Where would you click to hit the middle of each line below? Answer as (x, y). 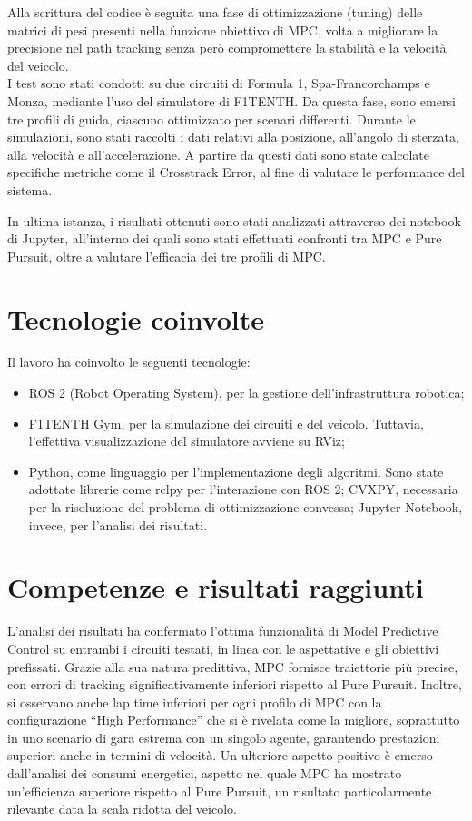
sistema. (30, 189)
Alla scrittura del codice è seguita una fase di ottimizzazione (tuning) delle (215, 12)
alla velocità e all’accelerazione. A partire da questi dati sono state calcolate (219, 154)
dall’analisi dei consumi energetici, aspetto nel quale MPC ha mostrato (205, 773)
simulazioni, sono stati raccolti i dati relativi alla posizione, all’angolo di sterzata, (233, 137)
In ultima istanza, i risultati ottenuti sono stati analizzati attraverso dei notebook (234, 220)
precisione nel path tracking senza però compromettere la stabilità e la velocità (227, 48)
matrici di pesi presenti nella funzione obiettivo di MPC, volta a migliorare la (223, 30)
